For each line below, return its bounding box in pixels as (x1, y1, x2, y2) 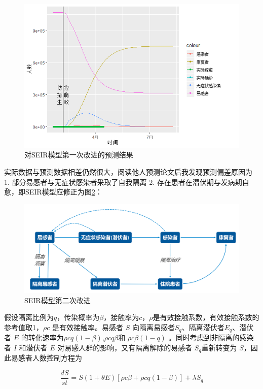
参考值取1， (4, 321, 43, 332)
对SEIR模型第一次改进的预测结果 (24, 149, 133, 160)
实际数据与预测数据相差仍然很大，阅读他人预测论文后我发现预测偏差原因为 (4, 167, 252, 177)
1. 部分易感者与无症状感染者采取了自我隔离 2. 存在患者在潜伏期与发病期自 (4, 176, 249, 187)
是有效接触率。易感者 (52, 321, 123, 332)
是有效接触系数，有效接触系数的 (153, 312, 259, 322)
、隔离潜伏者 (181, 321, 224, 332)
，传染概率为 (57, 312, 100, 322)
